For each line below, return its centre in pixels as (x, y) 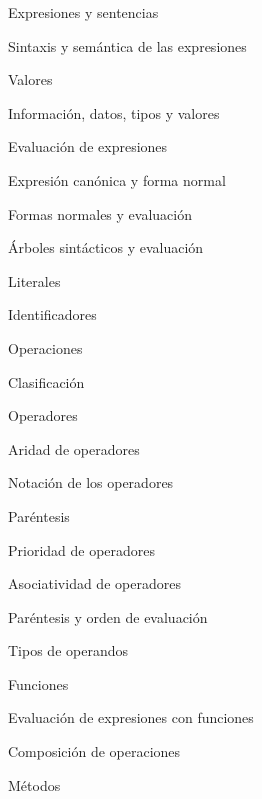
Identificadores (52, 314)
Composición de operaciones (94, 751)
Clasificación (46, 381)
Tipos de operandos (68, 650)
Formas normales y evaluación (100, 213)
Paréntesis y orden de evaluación (108, 616)
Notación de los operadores (91, 482)
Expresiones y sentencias (83, 12)
